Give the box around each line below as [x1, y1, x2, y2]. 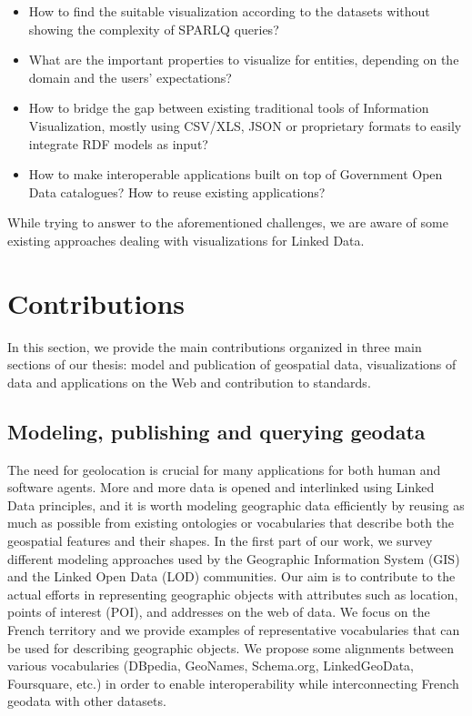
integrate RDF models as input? [28, 134, 208, 153]
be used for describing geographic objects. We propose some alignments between [7, 638, 454, 657]
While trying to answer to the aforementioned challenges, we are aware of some [7, 213, 448, 232]
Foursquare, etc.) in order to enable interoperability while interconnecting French [7, 673, 459, 692]
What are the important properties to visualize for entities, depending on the [28, 50, 459, 69]
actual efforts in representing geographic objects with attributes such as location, [7, 584, 458, 603]
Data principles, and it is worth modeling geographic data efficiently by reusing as [7, 495, 465, 514]
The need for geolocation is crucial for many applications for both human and [7, 459, 441, 479]
